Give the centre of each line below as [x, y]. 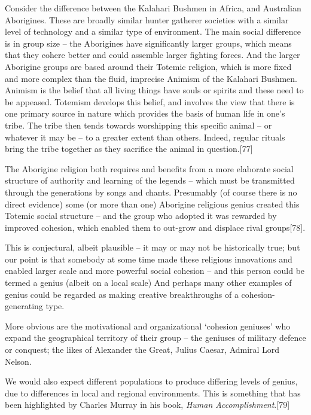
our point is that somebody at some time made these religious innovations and [149, 259]
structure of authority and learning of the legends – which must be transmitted [150, 180]
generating [24, 306]
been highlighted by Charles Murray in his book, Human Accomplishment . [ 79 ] [147, 405]
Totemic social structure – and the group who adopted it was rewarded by [141, 216]
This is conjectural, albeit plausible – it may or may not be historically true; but [153, 247]
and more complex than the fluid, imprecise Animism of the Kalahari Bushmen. [151, 78]
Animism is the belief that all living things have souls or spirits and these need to [154, 90]
